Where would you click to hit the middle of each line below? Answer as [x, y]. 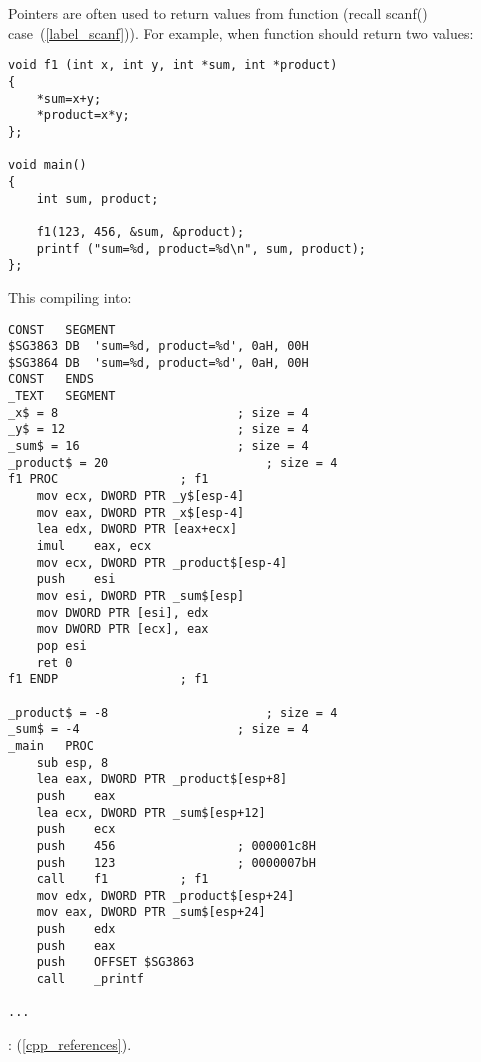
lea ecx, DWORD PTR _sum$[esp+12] [151, 812]
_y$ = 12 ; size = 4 [158, 429]
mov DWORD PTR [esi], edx [122, 612]
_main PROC [51, 745]
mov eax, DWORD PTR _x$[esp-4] [140, 512]
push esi [76, 579]
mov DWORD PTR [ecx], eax [122, 629]
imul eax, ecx [94, 546]
